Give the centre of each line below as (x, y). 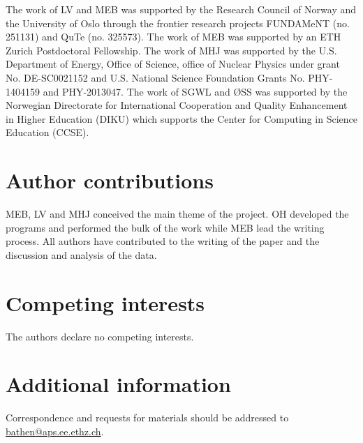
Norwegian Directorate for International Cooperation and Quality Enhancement (177, 105)
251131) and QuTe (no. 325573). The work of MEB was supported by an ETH (173, 37)
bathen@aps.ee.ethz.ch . (55, 431)
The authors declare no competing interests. (100, 336)
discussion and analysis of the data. (81, 254)
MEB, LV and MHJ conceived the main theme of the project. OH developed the (177, 214)
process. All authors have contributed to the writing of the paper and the (163, 241)
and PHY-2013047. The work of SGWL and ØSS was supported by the (195, 91)
